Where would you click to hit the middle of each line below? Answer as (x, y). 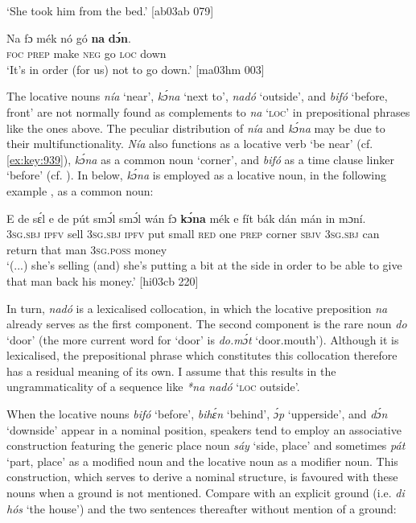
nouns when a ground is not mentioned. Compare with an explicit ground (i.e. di (206, 493)
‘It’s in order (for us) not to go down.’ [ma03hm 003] (136, 69)
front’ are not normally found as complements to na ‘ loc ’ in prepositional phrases (208, 111)
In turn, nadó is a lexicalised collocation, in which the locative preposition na (197, 308)
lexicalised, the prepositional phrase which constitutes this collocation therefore (202, 355)
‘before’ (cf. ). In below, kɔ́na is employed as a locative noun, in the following (197, 175)
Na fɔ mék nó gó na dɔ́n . (69, 37)
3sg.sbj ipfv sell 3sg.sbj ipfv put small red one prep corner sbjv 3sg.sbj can (193, 234)
